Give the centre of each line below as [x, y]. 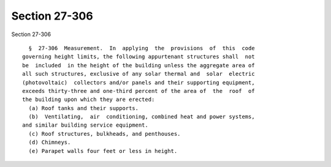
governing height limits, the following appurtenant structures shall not [139, 57]
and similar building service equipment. [85, 125]
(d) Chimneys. [50, 143]
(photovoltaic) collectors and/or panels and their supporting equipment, [139, 82]
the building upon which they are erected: [89, 100]
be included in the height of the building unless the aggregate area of [139, 65]
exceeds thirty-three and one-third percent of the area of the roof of [139, 91]
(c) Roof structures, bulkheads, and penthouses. [105, 134]
